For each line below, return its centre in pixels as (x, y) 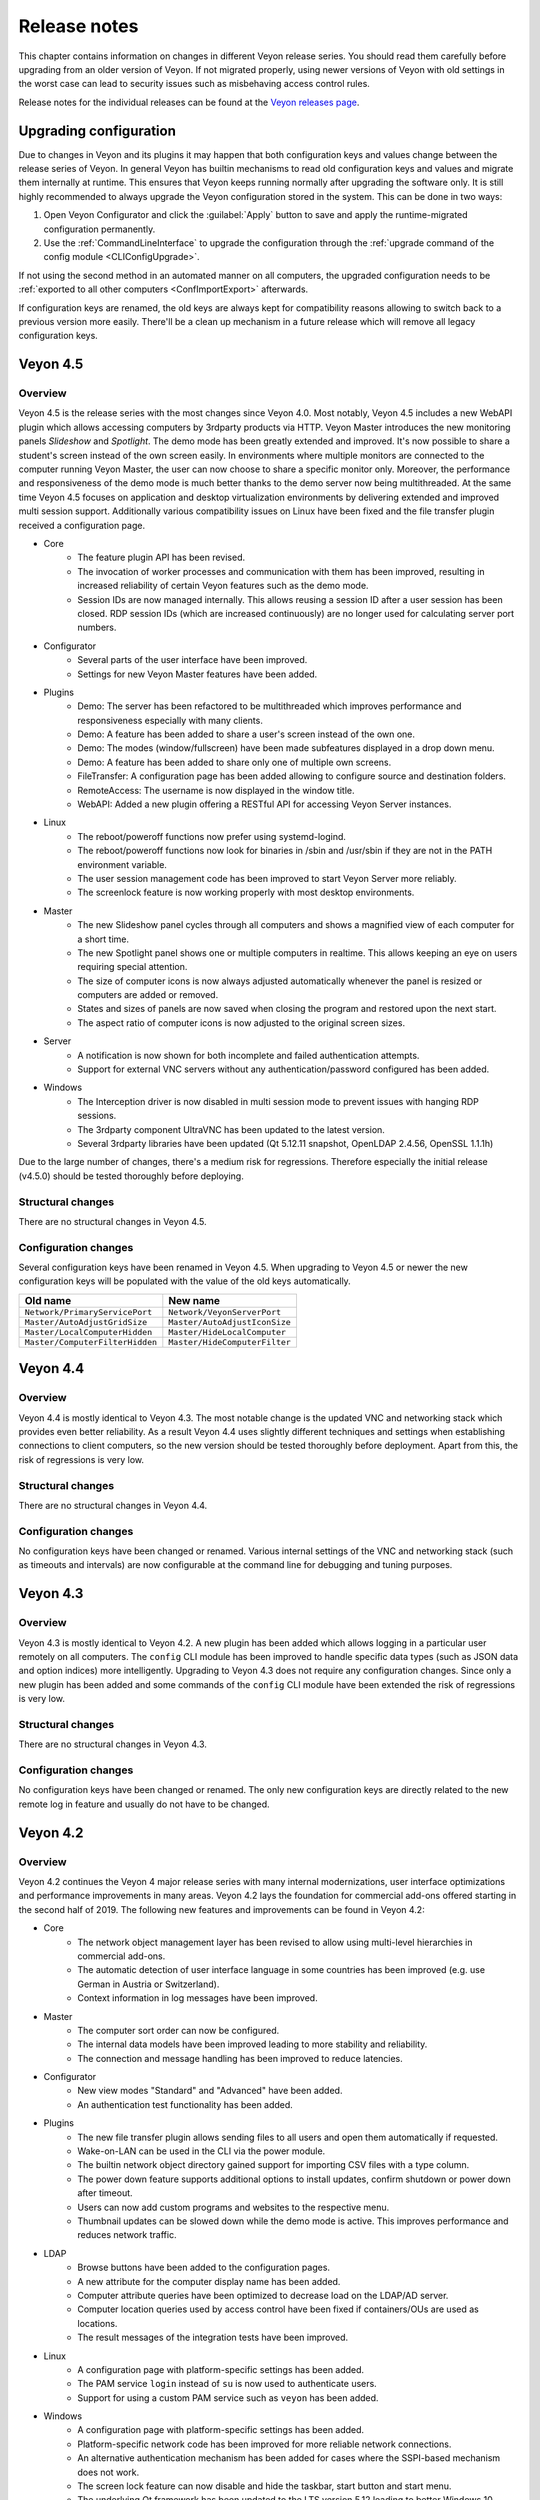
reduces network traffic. (127, 2235)
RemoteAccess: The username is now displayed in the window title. (216, 790)
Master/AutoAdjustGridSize (86, 1321)
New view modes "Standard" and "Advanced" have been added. (210, 2091)
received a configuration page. (81, 525)
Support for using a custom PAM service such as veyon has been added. (228, 2397)
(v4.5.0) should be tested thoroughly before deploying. (131, 1176)
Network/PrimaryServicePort (88, 1311)
